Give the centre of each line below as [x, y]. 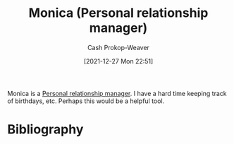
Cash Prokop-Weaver [118, 47]
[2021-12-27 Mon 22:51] [118, 61]
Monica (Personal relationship [118, 13]
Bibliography [45, 130]
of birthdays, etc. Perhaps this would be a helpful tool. [86, 101]
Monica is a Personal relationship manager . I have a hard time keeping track [117, 93]
